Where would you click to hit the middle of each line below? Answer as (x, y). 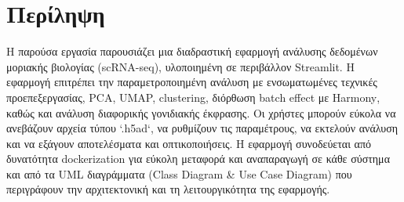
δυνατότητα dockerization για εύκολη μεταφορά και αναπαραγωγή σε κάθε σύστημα (198, 159)
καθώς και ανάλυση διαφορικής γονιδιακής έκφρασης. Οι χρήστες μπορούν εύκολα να (201, 112)
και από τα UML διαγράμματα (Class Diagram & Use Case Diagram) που (179, 173)
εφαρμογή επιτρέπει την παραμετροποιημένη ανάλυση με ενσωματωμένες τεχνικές (192, 82)
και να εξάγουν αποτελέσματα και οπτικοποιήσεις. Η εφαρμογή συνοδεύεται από (189, 143)
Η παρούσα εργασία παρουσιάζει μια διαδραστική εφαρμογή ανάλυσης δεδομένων (192, 51)
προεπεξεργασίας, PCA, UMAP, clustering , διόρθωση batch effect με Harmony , (193, 97)
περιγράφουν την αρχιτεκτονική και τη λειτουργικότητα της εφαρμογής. (168, 189)
